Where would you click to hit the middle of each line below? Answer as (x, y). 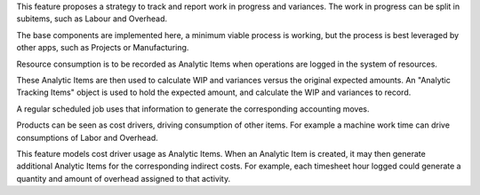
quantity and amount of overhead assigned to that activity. (124, 178)
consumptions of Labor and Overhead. (88, 137)
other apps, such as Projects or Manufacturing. (103, 48)
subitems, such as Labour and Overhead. (92, 19)
